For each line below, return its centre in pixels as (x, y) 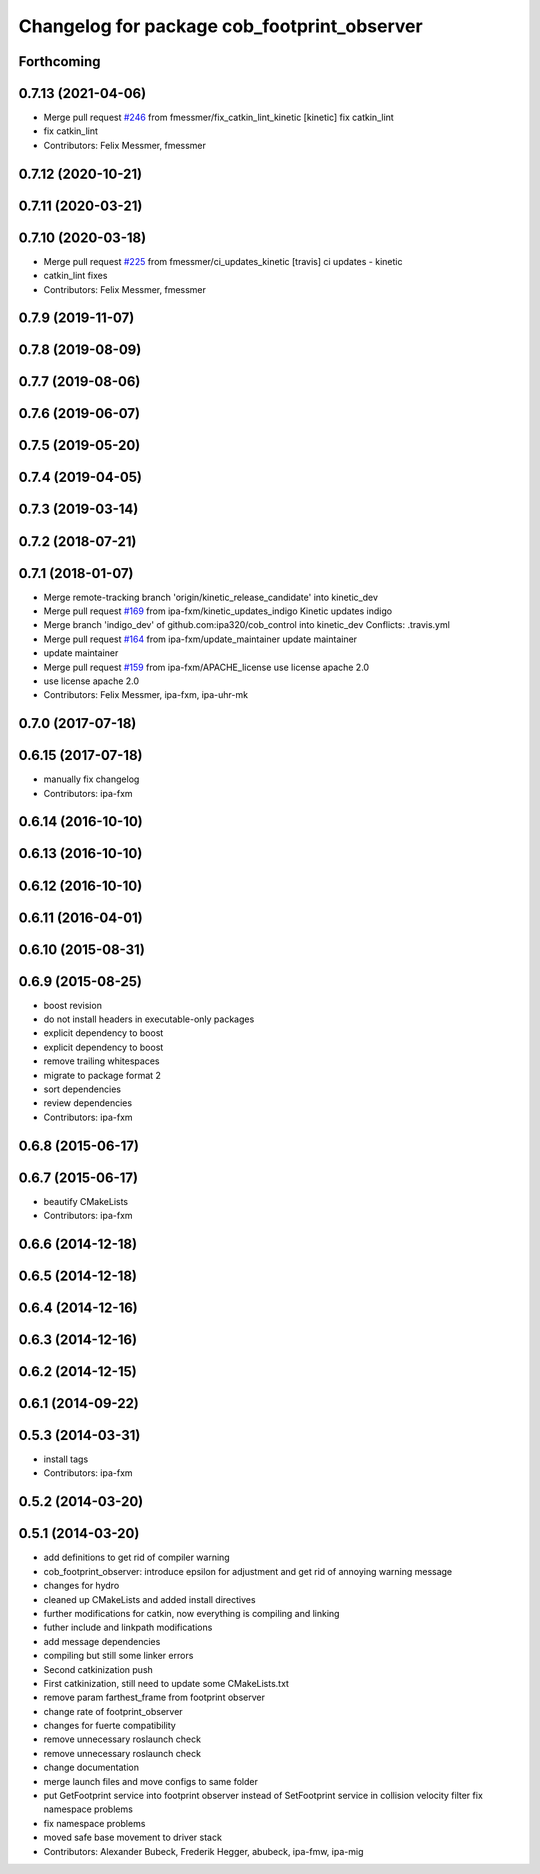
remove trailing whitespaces (101, 1061)
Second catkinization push (98, 1669)
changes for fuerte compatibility (110, 1726)
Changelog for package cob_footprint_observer (221, 26)
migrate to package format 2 (102, 1075)
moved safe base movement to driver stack (132, 1837)
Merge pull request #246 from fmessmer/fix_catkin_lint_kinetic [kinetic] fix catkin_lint (218, 117)
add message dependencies (102, 1641)
